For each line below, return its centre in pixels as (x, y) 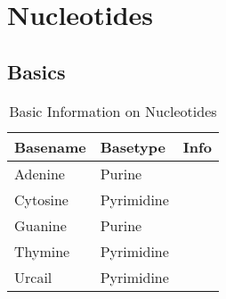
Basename (50, 146)
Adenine (40, 173)
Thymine (42, 251)
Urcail (33, 277)
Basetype (133, 146)
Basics (36, 71)
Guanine (40, 225)
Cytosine (41, 199)
